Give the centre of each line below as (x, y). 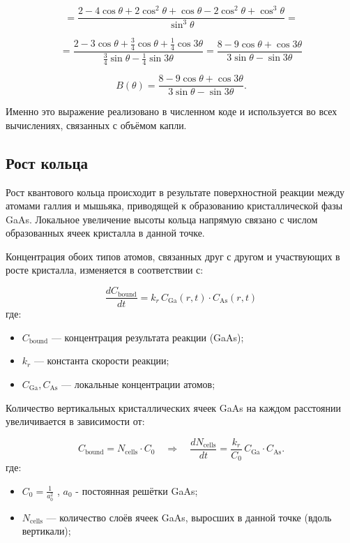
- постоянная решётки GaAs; (137, 490)
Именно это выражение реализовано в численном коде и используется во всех (172, 111)
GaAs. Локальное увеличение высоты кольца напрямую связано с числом (162, 219)
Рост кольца (47, 162)
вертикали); (46, 531)
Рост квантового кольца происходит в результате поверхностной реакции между (175, 192)
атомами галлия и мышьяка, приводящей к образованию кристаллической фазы (174, 206)
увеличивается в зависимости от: (75, 421)
